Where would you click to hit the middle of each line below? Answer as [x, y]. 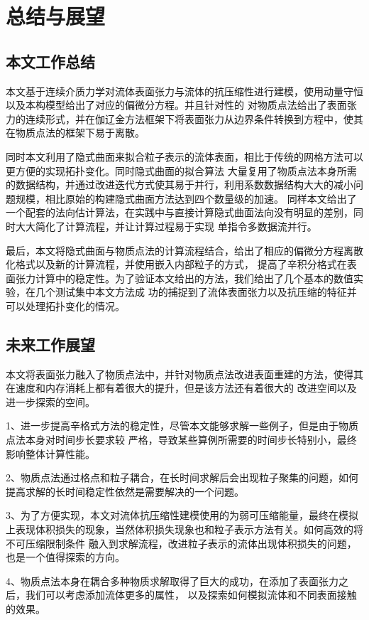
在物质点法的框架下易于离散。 [75, 133]
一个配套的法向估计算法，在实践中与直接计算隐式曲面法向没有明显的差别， [180, 212]
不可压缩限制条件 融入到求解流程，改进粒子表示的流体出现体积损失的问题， [181, 543]
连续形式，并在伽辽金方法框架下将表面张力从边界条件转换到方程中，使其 [194, 118]
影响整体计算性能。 [50, 453]
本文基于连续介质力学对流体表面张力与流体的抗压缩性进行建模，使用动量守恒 [184, 91]
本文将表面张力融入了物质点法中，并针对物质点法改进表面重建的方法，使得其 [184, 374]
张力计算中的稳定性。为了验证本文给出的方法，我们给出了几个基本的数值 [184, 278]
